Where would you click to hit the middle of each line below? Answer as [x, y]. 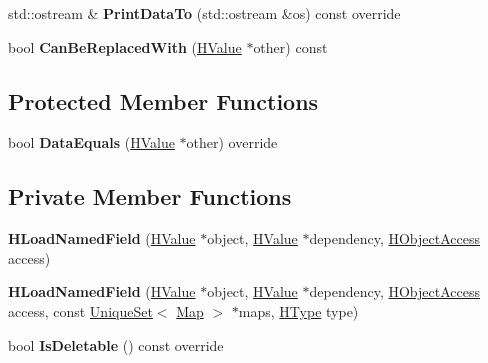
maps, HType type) [298, 310]
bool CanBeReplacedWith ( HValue [125, 46]
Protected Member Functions [163, 100]
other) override [232, 142]
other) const [290, 46]
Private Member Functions [150, 196]
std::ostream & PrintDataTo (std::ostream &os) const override [204, 13]
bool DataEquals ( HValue [91, 142]
